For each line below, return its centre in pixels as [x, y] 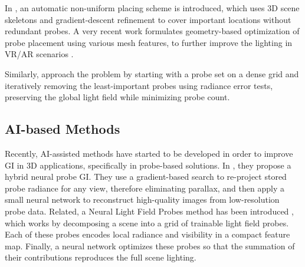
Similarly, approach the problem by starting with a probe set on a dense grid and [152, 73]
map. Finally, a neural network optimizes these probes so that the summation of [150, 245]
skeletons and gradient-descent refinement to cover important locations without [148, 19]
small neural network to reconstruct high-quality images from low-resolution [142, 200]
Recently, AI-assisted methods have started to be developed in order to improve [149, 153]
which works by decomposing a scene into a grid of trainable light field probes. [147, 222]
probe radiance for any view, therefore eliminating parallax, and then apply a [145, 188]
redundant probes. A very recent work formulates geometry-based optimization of [152, 31]
